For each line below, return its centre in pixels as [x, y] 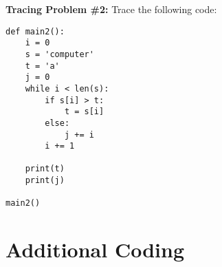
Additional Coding [95, 249]
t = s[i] [84, 112]
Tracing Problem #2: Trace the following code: [111, 9]
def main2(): [35, 31]
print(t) [45, 169]
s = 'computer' [59, 54]
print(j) [45, 181]
